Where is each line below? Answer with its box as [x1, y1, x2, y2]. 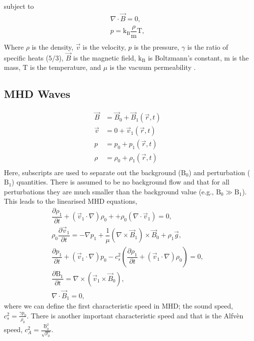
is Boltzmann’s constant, [148, 52, 222, 62]
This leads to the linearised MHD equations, [4, 196, 138, 206]
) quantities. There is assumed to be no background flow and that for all [11, 177, 229, 187]
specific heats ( [4, 52, 49, 62]
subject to [4, 1, 34, 11]
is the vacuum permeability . [110, 62, 196, 72]
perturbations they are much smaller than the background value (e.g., [4, 186, 214, 196]
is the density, [31, 41, 74, 52]
